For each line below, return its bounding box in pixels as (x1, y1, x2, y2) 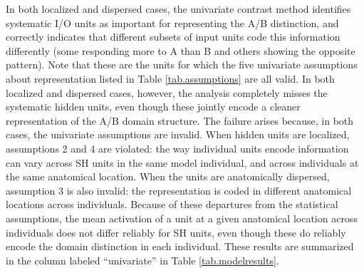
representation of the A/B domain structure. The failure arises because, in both (6, 113, 354, 128)
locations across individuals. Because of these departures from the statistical (6, 197, 338, 212)
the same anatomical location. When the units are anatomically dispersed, (6, 169, 330, 184)
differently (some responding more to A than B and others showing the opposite (6, 43, 355, 58)
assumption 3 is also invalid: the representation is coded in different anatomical (6, 182, 352, 197)
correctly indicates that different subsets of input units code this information (6, 29, 340, 44)
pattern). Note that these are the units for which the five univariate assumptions (6, 57, 358, 72)
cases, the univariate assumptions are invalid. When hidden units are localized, (6, 127, 350, 142)
